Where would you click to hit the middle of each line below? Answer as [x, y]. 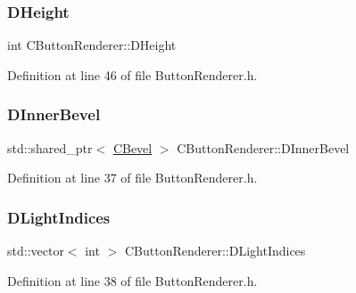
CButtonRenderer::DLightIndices [215, 251]
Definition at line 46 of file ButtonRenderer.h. [132, 74]
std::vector [36, 251]
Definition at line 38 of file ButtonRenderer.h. [132, 280]
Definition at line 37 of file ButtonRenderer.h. [132, 178]
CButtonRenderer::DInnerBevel [263, 147]
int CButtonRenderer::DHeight [92, 45]
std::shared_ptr [50, 147]
